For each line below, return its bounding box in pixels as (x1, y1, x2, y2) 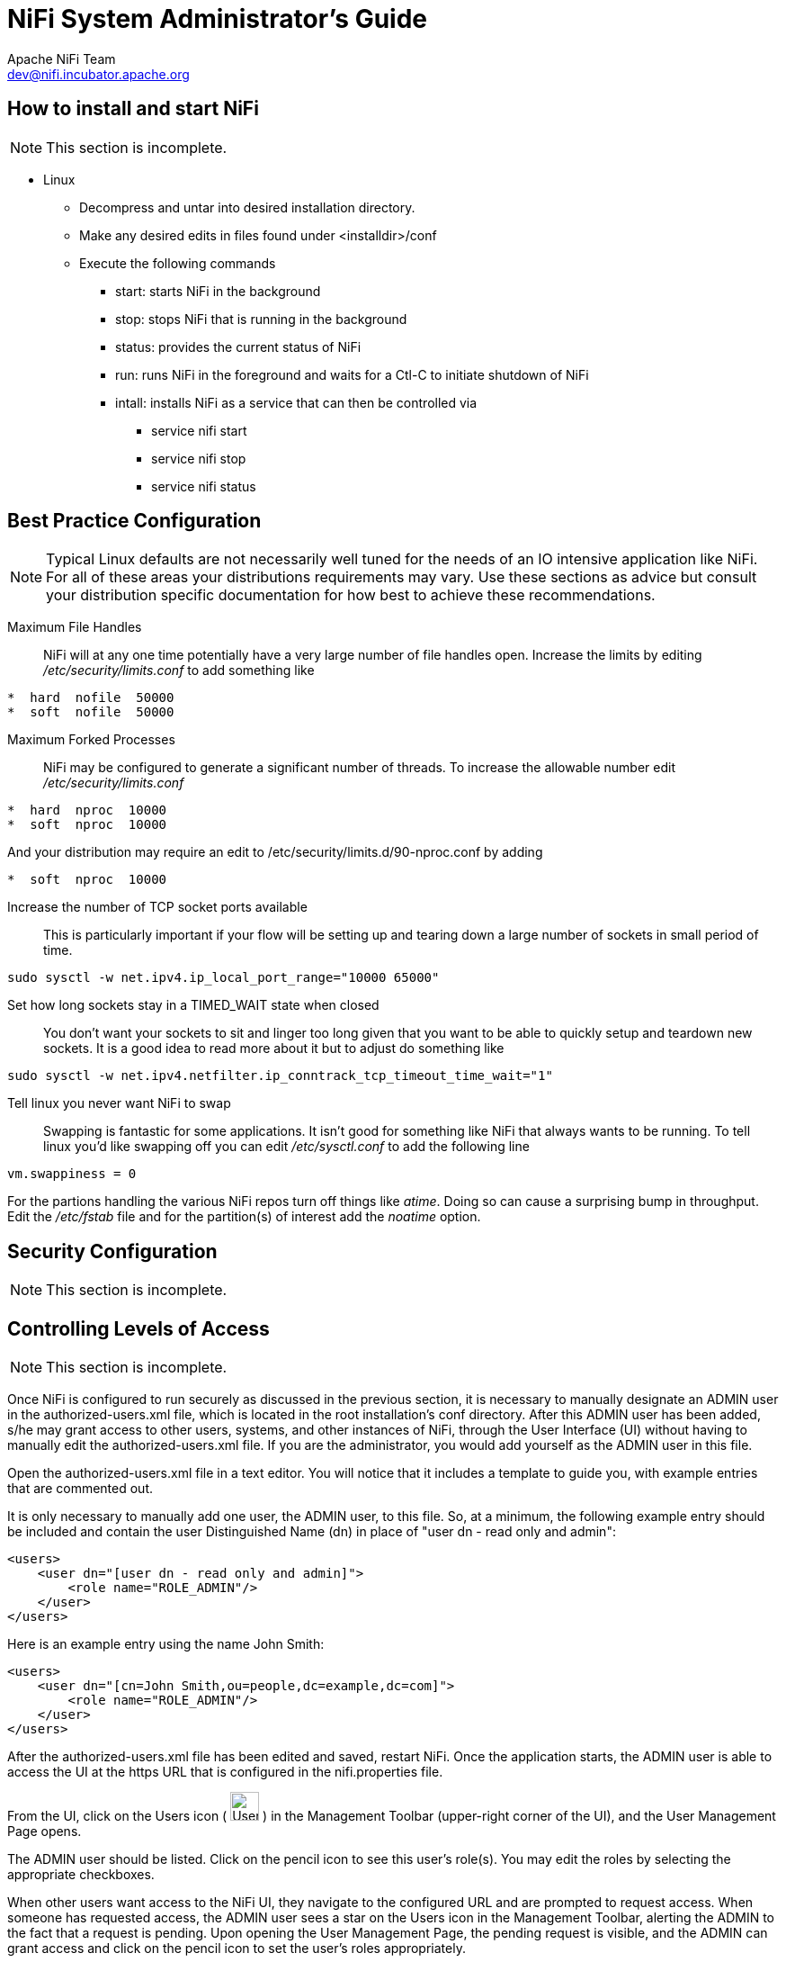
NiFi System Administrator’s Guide (7, 4, 428, 34)
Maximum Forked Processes (7, 732, 175, 748)
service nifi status (151, 478, 256, 494)
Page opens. (7, 1823, 82, 1840)
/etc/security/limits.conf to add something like (43, 662, 315, 679)
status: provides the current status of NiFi (115, 338, 362, 355)
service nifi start (151, 422, 247, 438)
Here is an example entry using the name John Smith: (7, 1636, 325, 1652)
